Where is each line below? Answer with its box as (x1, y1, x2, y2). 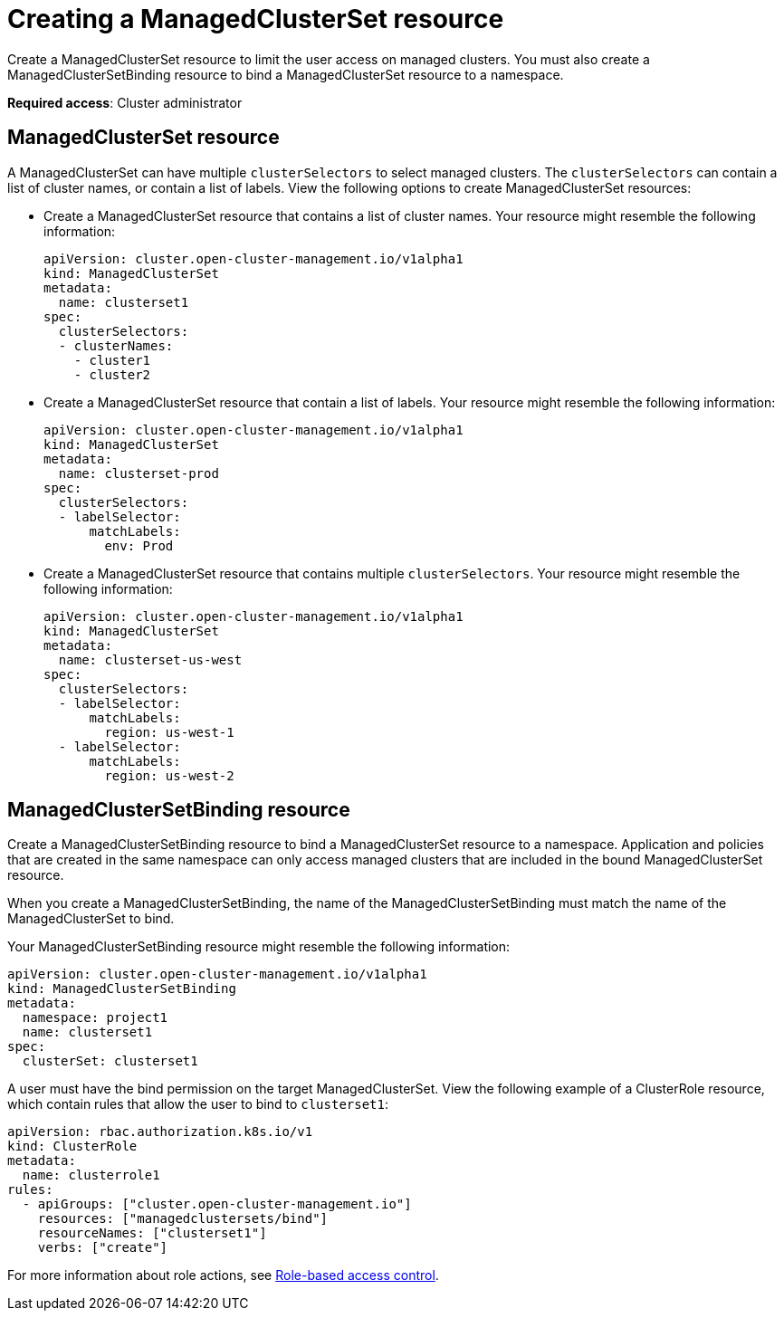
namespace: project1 (22, 1010, 168, 1026)
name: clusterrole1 (22, 1168, 160, 1183)
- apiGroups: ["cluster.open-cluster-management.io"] (22, 1197, 412, 1212)
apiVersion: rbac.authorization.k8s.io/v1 (7, 1124, 313, 1140)
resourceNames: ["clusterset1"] (37, 1226, 267, 1241)
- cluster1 (73, 352, 151, 368)
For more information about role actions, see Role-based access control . (7, 1267, 439, 1284)
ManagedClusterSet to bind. (7, 911, 175, 927)
